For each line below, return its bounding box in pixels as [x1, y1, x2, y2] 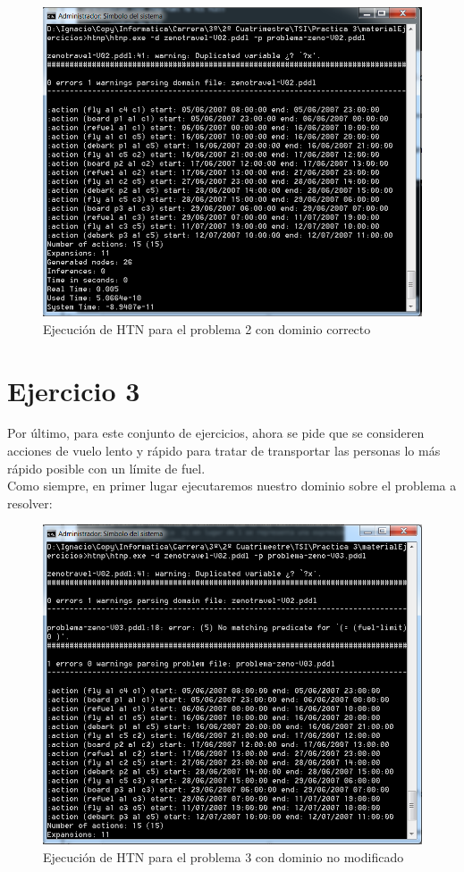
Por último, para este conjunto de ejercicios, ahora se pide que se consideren [7, 423, 425, 442]
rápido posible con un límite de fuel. [7, 458, 206, 477]
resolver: [7, 493, 53, 512]
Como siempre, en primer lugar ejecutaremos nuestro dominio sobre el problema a [7, 476, 457, 495]
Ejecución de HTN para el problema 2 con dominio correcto [43, 319, 371, 338]
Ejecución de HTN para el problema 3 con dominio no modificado [43, 848, 404, 867]
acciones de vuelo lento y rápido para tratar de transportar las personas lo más [7, 441, 441, 460]
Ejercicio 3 [7, 372, 140, 408]
